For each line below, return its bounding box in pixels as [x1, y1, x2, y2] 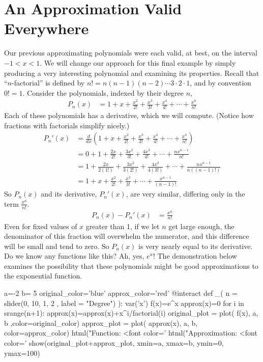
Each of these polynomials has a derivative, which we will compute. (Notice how [4, 110, 254, 121]
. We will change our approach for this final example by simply [40, 57, 236, 68]
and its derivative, [41, 188, 97, 199]
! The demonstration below [153, 250, 237, 261]
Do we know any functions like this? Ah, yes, [4, 250, 144, 261]
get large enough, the [168, 220, 235, 231]
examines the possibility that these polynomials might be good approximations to [4, 260, 258, 271]
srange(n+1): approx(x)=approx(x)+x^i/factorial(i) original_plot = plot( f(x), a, [4, 308, 258, 318]
